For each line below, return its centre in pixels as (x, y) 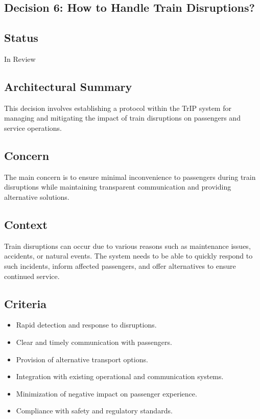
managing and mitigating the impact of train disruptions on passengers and (122, 118)
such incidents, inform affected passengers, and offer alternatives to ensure (120, 265)
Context (26, 224)
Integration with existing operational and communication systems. (120, 376)
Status (21, 38)
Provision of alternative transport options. (82, 359)
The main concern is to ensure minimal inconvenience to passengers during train (130, 177)
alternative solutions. (37, 196)
